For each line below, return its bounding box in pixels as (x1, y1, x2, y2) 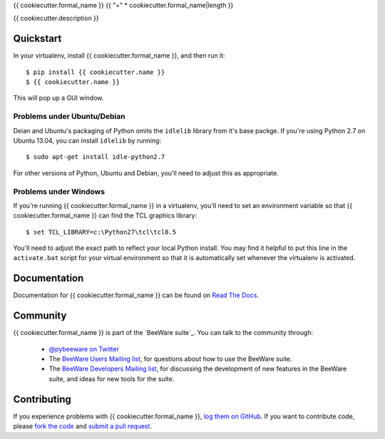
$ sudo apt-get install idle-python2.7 (26, 153, 165, 161)
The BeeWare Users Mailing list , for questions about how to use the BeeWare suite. (48, 355, 292, 363)
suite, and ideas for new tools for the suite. (48, 374, 175, 383)
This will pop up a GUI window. (13, 93, 104, 103)
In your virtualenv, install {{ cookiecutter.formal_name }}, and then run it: (13, 51, 225, 60)
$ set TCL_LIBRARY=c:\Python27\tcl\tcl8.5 (26, 228, 177, 236)
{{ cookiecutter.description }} (13, 14, 99, 23)
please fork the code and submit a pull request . (13, 422, 153, 430)
